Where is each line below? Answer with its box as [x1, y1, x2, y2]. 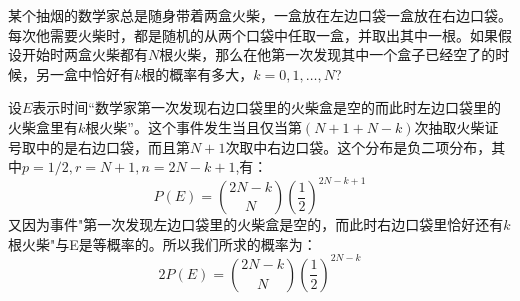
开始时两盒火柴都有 [21, 44, 148, 65]
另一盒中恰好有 [35, 63, 134, 84]
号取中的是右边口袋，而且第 [8, 136, 190, 157]
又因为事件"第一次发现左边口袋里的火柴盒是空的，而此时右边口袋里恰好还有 [8, 214, 504, 235]
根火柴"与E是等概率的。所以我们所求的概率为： [8, 233, 317, 254]
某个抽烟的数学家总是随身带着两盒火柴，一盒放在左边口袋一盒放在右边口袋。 [8, 5, 512, 25]
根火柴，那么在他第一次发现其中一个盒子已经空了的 [159, 44, 496, 65]
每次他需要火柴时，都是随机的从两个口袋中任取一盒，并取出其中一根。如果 [8, 24, 498, 45]
